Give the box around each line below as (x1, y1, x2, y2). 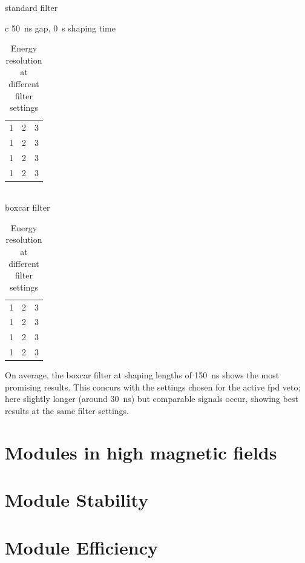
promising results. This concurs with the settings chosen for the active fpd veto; (5, 380, 301, 393)
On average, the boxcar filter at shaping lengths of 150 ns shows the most (5, 369, 280, 381)
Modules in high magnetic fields (5, 440, 277, 464)
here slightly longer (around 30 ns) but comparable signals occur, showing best (5, 392, 298, 405)
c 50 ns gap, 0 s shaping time (5, 21, 116, 34)
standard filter (5, 1, 58, 13)
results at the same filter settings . (5, 404, 130, 417)
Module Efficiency (5, 535, 158, 559)
